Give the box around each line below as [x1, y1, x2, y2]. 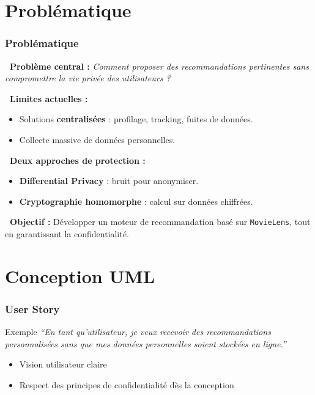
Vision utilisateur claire [19, 358, 107, 371]
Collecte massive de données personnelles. [19, 133, 176, 146]
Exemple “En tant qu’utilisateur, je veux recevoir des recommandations [5, 325, 271, 338]
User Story [5, 301, 60, 316]
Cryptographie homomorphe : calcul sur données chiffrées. [19, 194, 253, 207]
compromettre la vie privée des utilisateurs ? [5, 72, 171, 84]
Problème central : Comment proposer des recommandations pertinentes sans [10, 59, 309, 72]
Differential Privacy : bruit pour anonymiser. [19, 174, 199, 187]
